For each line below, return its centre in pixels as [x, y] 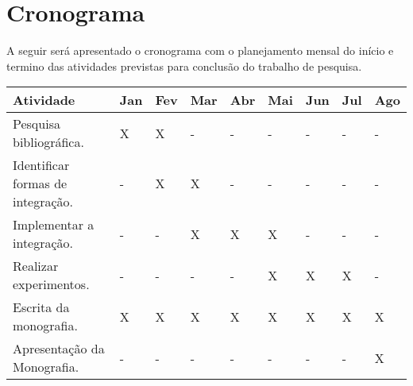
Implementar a [54, 225]
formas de [40, 183]
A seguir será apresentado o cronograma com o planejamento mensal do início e [200, 50]
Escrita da [41, 307]
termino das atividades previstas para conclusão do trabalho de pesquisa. [184, 66]
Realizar [36, 266]
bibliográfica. [48, 142]
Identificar [41, 165]
